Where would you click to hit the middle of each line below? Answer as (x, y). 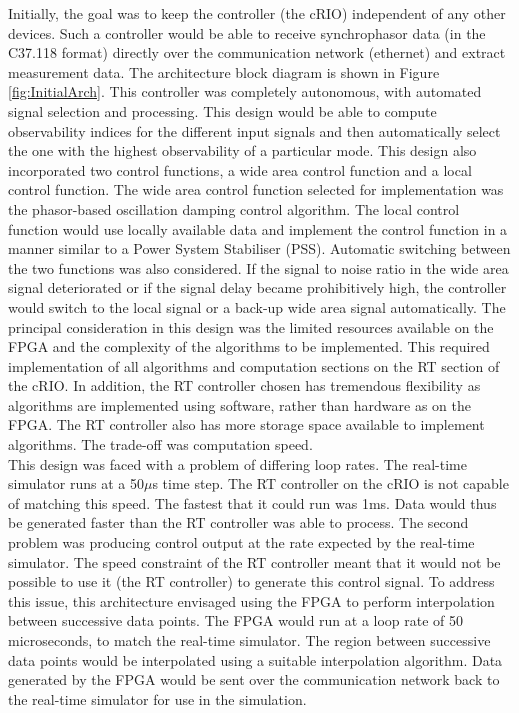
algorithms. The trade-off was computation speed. (160, 444)
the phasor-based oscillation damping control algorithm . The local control (234, 208)
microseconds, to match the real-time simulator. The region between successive (249, 640)
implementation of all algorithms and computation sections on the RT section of (254, 365)
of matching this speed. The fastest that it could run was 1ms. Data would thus (252, 502)
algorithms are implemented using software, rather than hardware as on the (239, 404)
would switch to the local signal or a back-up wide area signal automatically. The (257, 306)
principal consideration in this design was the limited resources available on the (251, 326)
